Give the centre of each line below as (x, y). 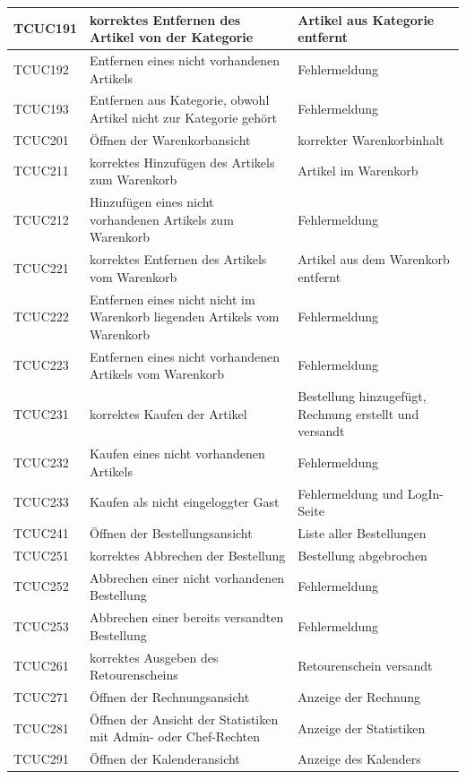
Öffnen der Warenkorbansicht (170, 139)
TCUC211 (41, 171)
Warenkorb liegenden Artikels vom (185, 317)
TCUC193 (41, 109)
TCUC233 (41, 502)
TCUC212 (41, 219)
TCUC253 (41, 625)
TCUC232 (41, 462)
